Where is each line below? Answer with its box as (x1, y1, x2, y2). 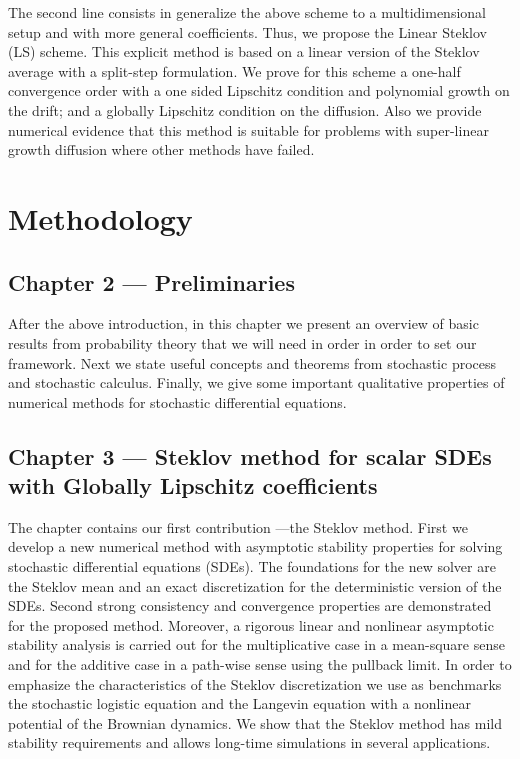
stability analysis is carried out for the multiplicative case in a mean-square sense (8, 634, 505, 655)
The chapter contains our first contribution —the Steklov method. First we (8, 516, 468, 537)
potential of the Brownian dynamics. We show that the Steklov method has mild (8, 712, 502, 733)
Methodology (8, 197, 193, 238)
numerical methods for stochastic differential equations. (8, 391, 347, 412)
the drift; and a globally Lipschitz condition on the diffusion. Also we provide (8, 99, 482, 120)
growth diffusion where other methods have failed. (8, 139, 315, 160)
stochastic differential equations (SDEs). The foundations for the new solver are (8, 556, 496, 577)
